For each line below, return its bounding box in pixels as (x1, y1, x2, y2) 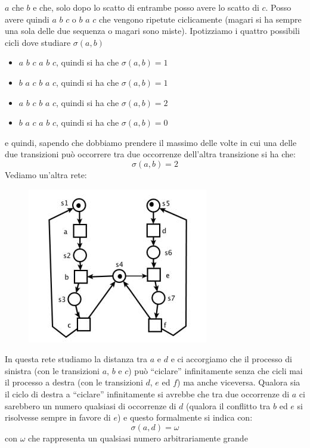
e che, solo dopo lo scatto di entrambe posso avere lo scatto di (33, 1, 259, 13)
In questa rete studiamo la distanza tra (5, 353, 148, 365)
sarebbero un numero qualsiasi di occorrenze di (5, 399, 176, 412)
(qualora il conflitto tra (186, 399, 271, 412)
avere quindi (5, 13, 49, 25)
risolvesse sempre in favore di (5, 411, 111, 424)
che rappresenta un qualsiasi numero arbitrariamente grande (28, 431, 248, 444)
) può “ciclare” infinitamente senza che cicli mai (128, 364, 303, 377)
